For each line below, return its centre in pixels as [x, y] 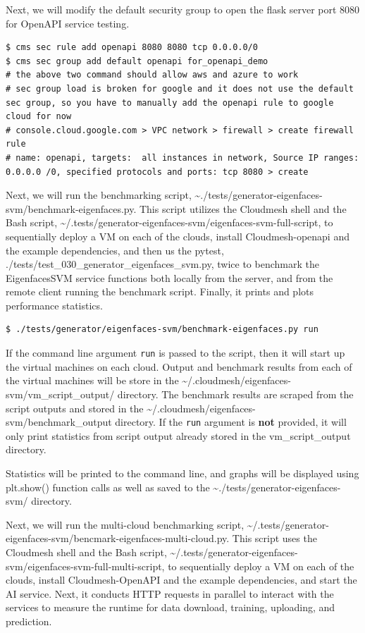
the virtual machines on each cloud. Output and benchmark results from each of [179, 366]
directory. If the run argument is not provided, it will [231, 422]
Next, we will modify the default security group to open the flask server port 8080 [183, 9]
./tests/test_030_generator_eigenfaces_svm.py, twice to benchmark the [162, 264]
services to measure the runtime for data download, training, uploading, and [171, 607]
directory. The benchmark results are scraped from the [235, 394]
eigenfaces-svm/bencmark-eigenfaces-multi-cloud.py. [118, 538]
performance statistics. [54, 305]
